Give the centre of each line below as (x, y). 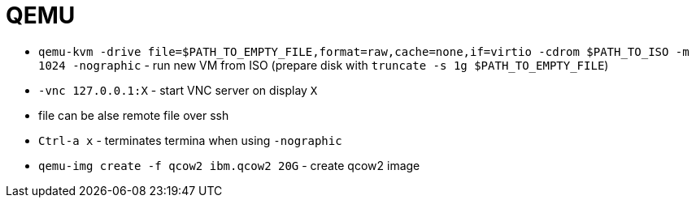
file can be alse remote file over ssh (134, 115)
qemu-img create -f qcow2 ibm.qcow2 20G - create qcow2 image (229, 165)
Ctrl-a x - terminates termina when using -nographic (190, 140)
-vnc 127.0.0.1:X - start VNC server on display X (178, 90)
